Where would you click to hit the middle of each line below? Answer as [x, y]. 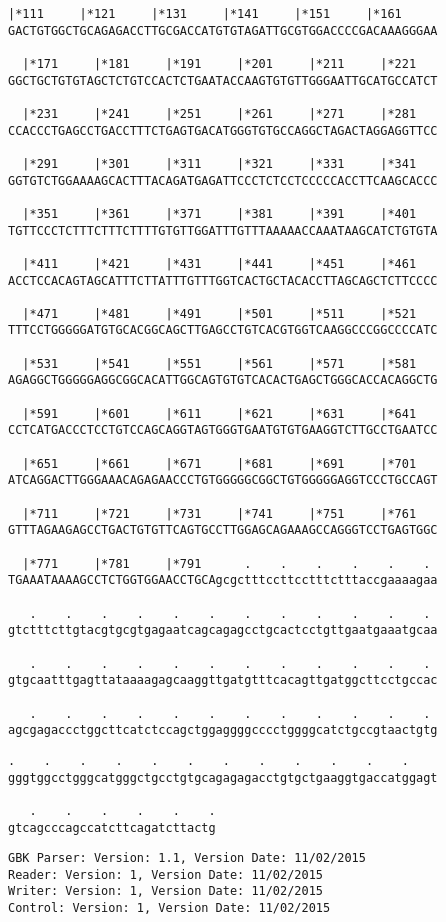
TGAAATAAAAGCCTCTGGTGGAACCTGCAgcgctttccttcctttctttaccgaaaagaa [223, 580]
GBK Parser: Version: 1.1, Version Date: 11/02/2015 [187, 858]
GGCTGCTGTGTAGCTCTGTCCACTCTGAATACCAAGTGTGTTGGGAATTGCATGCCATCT [223, 80]
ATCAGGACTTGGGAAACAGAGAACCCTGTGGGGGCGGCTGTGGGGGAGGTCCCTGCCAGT [223, 480]
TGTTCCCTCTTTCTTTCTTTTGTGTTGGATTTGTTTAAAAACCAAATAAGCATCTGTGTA [223, 230]
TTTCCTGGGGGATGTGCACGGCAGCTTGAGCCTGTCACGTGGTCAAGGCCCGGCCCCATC [223, 330]
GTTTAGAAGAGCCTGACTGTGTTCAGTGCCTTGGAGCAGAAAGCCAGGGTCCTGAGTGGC [223, 530]
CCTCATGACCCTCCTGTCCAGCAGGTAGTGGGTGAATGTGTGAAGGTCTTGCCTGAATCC [223, 430]
